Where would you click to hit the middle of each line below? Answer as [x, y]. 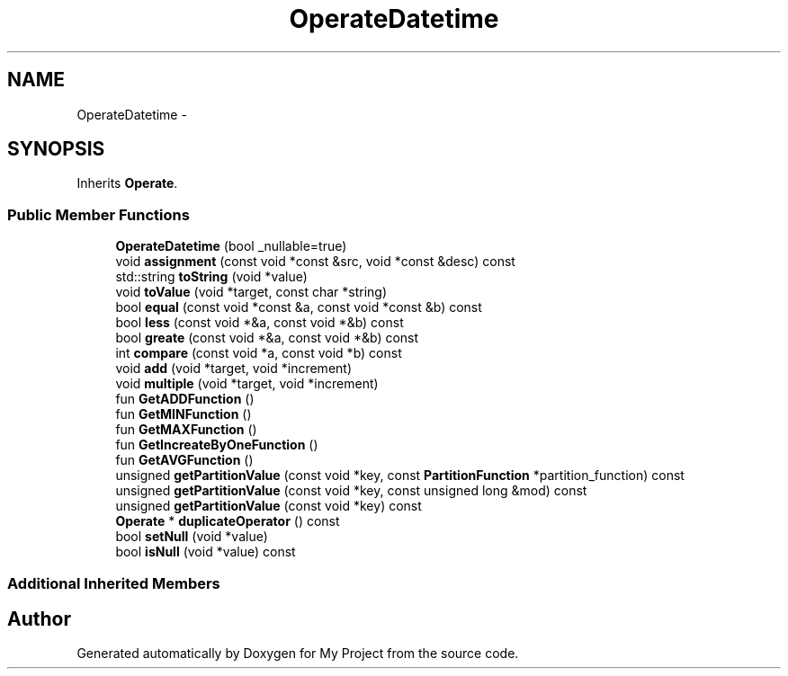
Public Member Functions [98, 214]
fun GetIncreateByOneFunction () [217, 445]
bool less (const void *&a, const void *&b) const [260, 323]
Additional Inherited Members [114, 583]
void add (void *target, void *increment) [234, 369]
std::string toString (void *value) [211, 277]
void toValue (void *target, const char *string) [251, 292]
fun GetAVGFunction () [184, 460]
